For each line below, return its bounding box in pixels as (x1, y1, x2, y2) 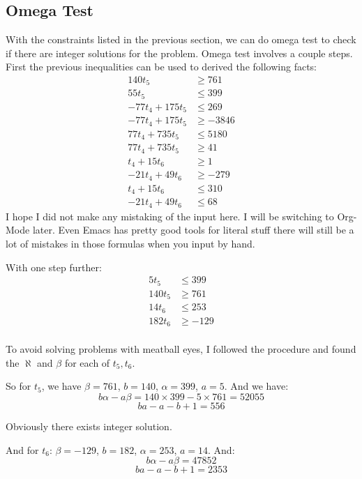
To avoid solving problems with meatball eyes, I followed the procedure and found (6, 342, 356, 356)
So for (6, 379, 31, 393)
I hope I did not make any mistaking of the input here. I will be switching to (6, 208, 334, 223)
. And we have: (224, 379, 289, 393)
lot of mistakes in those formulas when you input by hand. (6, 236, 255, 251)
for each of (64, 355, 110, 370)
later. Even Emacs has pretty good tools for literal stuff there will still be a (32, 222, 354, 237)
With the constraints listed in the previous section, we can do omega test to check (6, 32, 356, 47)
